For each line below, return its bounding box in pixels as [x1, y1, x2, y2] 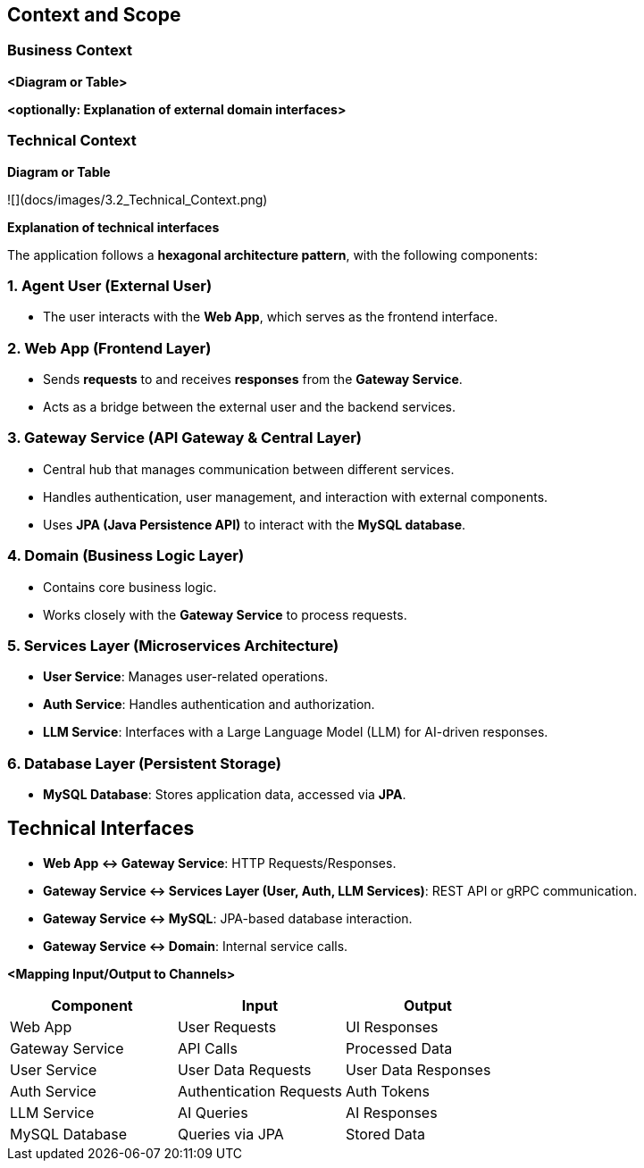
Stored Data [345, 1124, 426, 1143]
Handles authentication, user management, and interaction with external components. [43, 488, 548, 505]
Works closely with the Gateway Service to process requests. [43, 606, 407, 622]
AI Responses [345, 1103, 438, 1122]
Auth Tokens [345, 1081, 430, 1100]
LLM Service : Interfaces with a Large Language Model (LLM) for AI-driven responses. [43, 724, 548, 740]
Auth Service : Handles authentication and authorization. [43, 697, 375, 713]
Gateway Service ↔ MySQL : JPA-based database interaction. [43, 910, 413, 926]
